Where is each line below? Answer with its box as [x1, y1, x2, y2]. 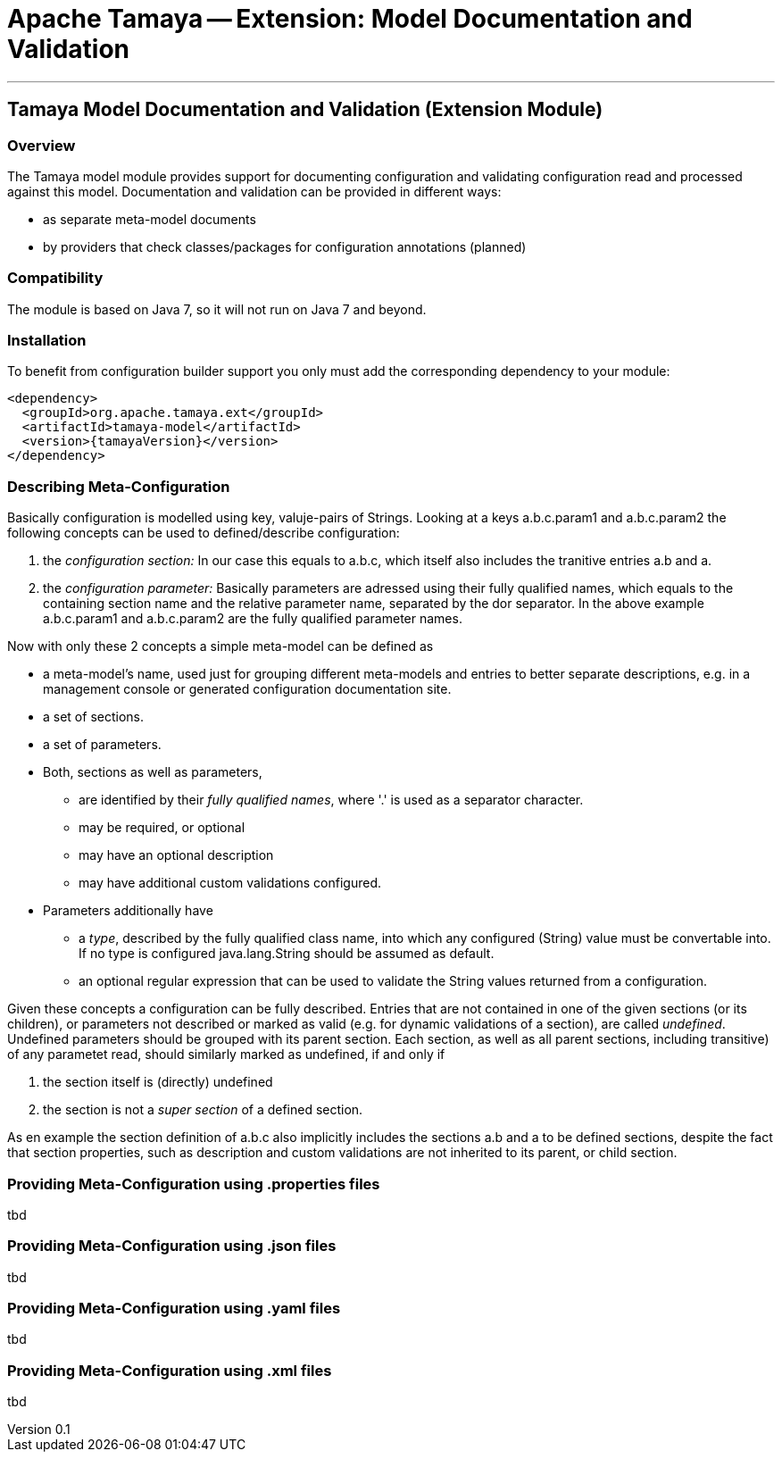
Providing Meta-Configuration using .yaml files [7, 1299, 341, 1318]
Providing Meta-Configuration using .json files [7, 1237, 337, 1255]
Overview [7, 136, 76, 154]
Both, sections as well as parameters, [43, 764, 262, 780]
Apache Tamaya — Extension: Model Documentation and [7, 4, 693, 34]
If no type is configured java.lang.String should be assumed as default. [79, 946, 495, 962]
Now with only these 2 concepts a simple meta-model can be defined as [7, 638, 434, 654]
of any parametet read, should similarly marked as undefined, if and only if [7, 1046, 445, 1063]
